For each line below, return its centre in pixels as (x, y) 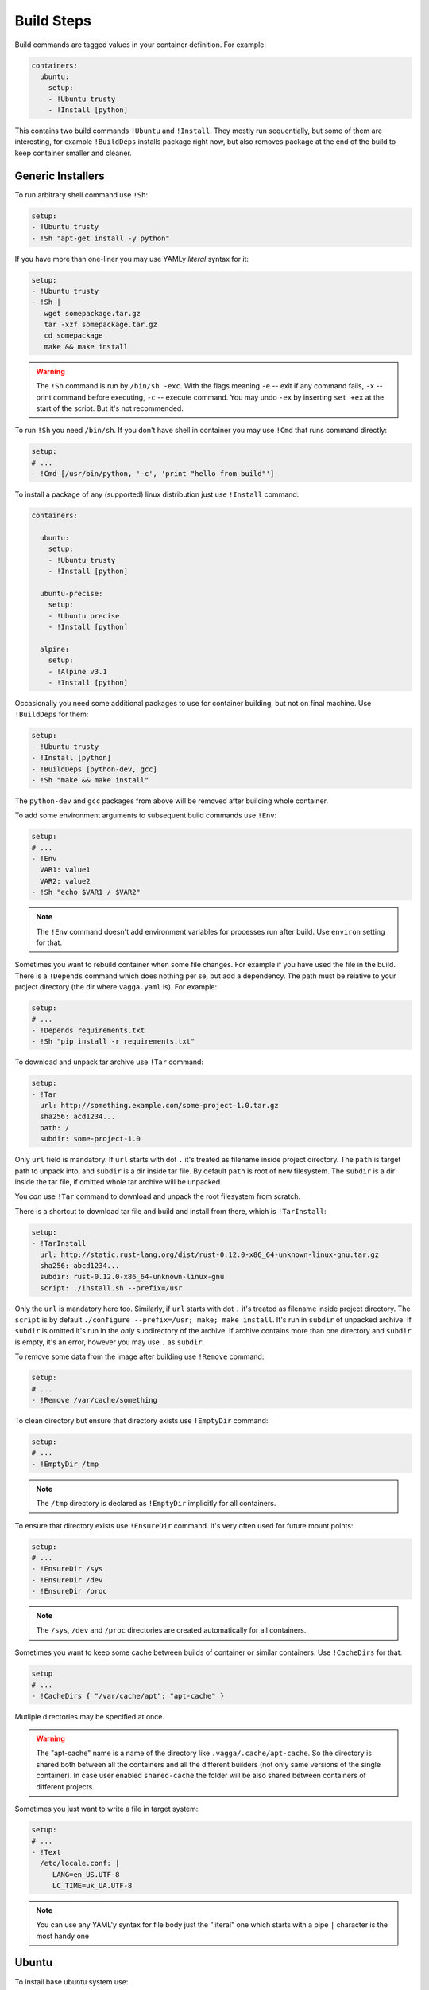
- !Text (46, 1852)
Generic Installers (60, 176)
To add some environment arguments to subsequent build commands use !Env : (146, 815)
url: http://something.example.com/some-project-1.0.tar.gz (159, 1106)
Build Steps (53, 21)
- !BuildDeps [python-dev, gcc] (95, 769)
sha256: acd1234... (78, 1117)
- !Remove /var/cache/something (95, 1400)
